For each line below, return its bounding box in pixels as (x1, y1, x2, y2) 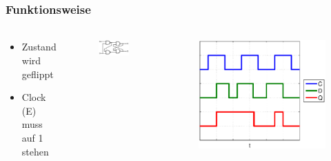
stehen (21, 144, 49, 158)
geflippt (21, 66, 54, 81)
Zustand (21, 39, 57, 54)
